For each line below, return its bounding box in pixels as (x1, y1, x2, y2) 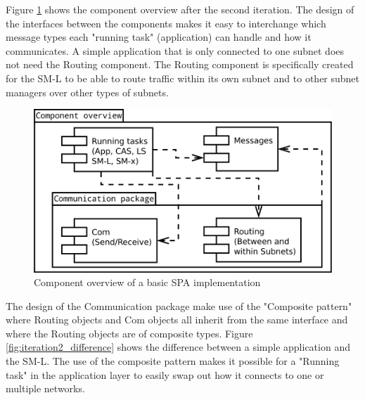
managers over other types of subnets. (6, 84, 169, 99)
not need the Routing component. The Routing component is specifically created (6, 57, 354, 72)
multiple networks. (6, 381, 85, 396)
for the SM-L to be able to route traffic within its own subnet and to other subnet (6, 70, 360, 85)
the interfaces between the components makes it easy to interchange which (6, 15, 326, 30)
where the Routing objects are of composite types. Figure (6, 325, 253, 340)
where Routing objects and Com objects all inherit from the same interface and (6, 312, 348, 327)
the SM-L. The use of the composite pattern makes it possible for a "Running (6, 354, 340, 368)
